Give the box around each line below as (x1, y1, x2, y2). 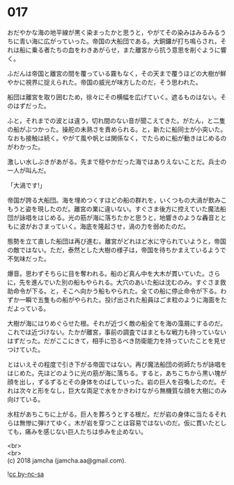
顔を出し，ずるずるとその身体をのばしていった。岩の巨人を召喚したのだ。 (7, 377, 221, 386)
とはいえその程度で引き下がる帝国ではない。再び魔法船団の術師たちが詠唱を (7, 360, 227, 368)
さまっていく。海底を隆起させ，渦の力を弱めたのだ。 (37, 222, 190, 231)
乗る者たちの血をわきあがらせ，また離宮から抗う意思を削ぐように (31, 45, 221, 54)
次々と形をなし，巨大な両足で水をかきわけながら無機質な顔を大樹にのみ (19, 386, 227, 395)
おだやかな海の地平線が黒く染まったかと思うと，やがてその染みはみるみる (7, 28, 221, 36)
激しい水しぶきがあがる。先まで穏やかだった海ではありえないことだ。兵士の (7, 157, 227, 166)
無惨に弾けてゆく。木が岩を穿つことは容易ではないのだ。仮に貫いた (19, 419, 214, 427)
